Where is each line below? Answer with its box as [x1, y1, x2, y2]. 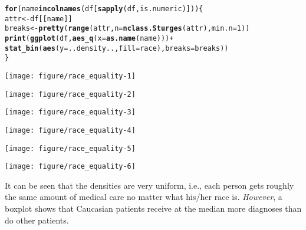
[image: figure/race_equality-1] [5, 71, 136, 80]
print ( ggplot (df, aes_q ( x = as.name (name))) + [5, 34, 174, 42]
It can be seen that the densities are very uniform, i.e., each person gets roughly [5, 179, 294, 191]
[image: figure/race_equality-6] [5, 162, 136, 171]
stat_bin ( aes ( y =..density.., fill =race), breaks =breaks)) [5, 44, 229, 52]
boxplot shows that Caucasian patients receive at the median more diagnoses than [5, 202, 302, 215]
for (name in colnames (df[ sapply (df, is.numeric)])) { [5, 5, 203, 13]
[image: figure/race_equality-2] [5, 90, 136, 98]
